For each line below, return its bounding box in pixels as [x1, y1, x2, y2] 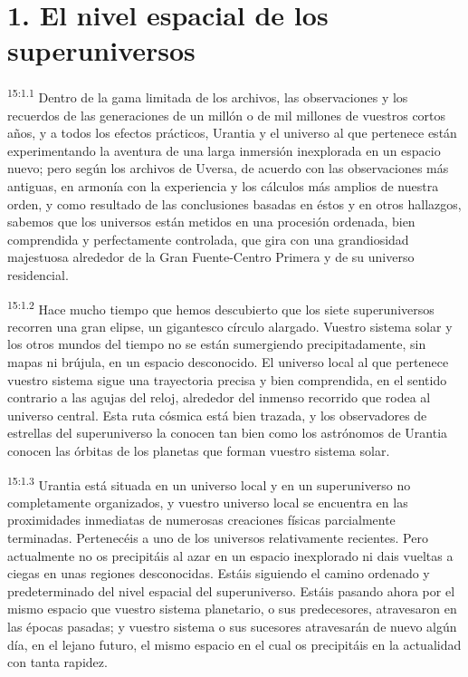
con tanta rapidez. [7, 653, 108, 672]
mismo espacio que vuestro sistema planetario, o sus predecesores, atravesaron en [7, 599, 457, 618]
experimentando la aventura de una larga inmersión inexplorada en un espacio [7, 140, 441, 160]
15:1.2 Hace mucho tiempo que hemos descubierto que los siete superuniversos [7, 296, 435, 318]
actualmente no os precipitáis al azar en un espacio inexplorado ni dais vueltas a [7, 546, 454, 565]
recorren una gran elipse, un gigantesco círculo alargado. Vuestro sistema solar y [7, 316, 453, 335]
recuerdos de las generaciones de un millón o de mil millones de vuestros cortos [7, 105, 446, 124]
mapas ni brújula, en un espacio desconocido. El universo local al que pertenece [7, 352, 449, 371]
